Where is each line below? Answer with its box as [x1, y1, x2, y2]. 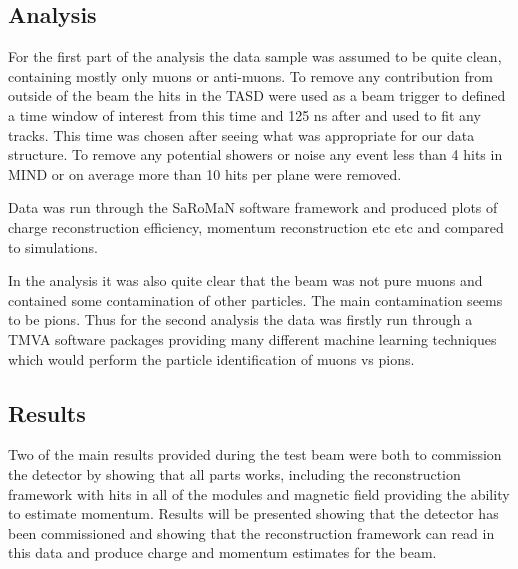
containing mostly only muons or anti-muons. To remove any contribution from [8, 65, 493, 86]
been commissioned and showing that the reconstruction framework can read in [8, 522, 495, 543]
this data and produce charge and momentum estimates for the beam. [8, 542, 437, 563]
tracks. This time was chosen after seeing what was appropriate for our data [8, 124, 475, 145]
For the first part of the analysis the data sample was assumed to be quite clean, [8, 46, 502, 67]
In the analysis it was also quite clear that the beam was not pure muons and [8, 270, 483, 291]
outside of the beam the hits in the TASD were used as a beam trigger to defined [8, 85, 506, 106]
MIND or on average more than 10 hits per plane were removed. [8, 163, 402, 184]
